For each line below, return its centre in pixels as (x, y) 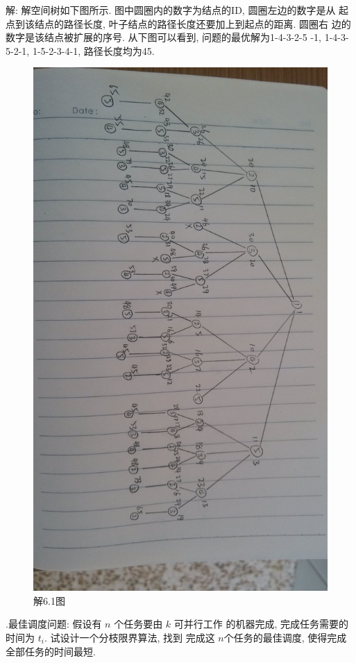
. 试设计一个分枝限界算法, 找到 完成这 (129, 637)
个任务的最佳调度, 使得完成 (285, 637)
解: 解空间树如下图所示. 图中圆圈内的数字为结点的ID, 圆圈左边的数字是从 (171, 10)
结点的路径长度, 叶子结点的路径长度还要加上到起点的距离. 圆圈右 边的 (193, 23)
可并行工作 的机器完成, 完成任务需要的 (261, 624)
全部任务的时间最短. (51, 651)
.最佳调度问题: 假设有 (54, 624)
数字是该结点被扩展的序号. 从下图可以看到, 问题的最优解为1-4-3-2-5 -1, (163, 37)
